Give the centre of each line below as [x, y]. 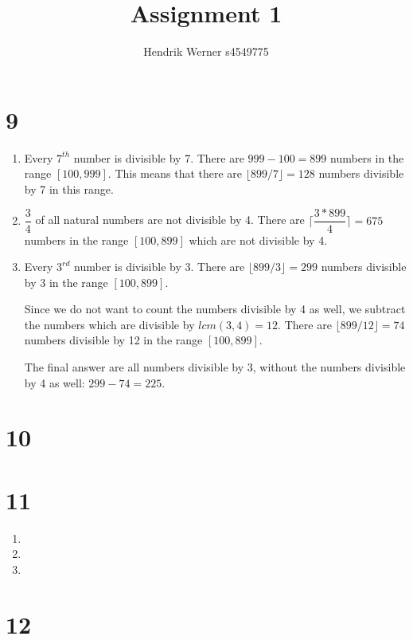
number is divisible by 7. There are [159, 157]
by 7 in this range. [69, 188]
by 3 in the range [66, 282]
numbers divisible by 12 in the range [113, 340]
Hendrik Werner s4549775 [206, 51]
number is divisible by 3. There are [160, 267]
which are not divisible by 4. [258, 240]
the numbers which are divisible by [109, 324]
